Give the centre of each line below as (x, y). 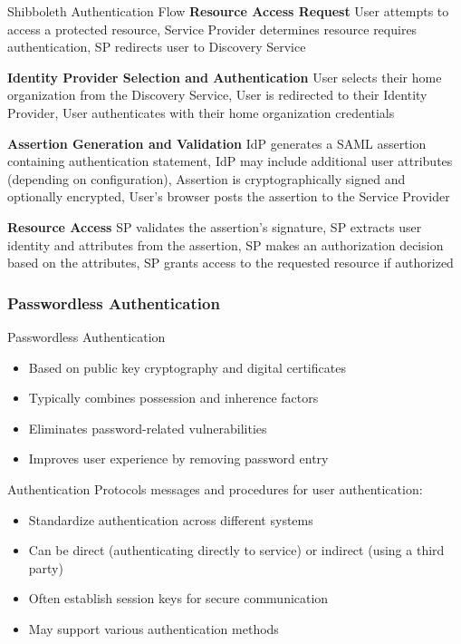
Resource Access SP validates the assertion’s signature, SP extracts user (215, 226)
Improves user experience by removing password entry (178, 459)
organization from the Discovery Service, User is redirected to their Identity (217, 95)
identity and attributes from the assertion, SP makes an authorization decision (226, 244)
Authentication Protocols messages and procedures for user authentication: (215, 488)
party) (46, 567)
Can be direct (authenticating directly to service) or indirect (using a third (236, 550)
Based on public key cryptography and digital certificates (187, 367)
